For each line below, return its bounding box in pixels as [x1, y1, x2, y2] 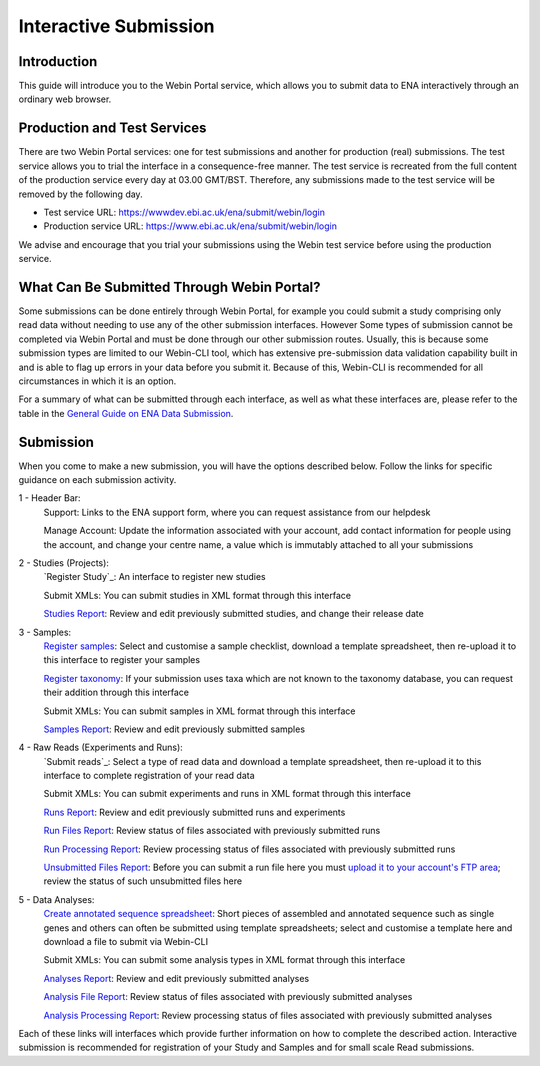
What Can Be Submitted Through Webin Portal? [18, 278, 321, 295]
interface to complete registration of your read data [43, 770, 255, 782]
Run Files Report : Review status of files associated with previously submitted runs [43, 825, 381, 837]
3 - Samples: [18, 626, 72, 638]
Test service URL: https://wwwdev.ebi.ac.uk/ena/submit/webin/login [43, 206, 325, 218]
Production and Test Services [18, 120, 207, 137]
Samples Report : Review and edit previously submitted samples [43, 723, 305, 735]
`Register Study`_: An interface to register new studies [43, 571, 266, 583]
